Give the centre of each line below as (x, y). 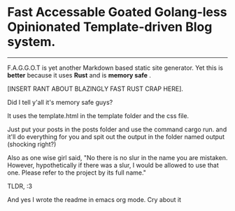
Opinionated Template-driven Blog (110, 27)
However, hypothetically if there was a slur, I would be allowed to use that (113, 165)
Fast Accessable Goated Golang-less (117, 12)
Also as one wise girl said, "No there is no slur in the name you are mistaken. (117, 157)
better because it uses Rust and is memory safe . (79, 75)
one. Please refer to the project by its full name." (77, 173)
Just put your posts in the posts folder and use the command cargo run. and (117, 129)
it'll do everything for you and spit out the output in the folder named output (116, 136)
